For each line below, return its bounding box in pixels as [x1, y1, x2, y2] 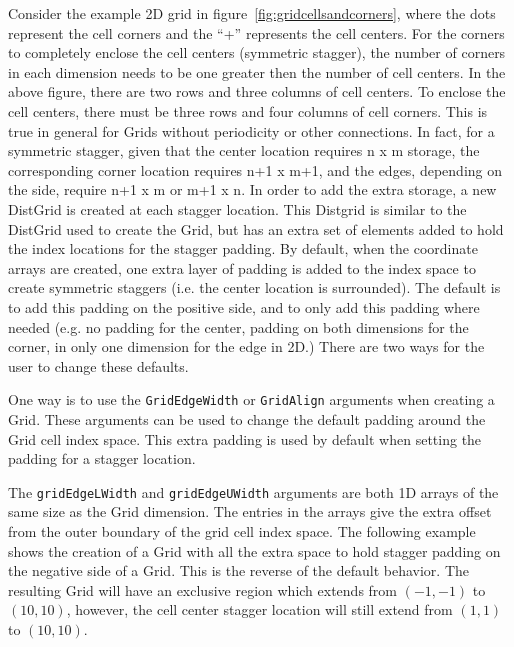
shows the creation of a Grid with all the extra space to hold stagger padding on [8, 540, 501, 561]
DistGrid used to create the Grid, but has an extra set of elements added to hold [8, 218, 504, 239]
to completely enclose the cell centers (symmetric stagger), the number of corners [8, 42, 506, 63]
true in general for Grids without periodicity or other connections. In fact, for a [8, 120, 495, 141]
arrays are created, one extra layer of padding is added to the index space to [8, 257, 476, 278]
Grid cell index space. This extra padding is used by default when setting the [8, 428, 482, 449]
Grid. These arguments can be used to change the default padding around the [8, 408, 486, 429]
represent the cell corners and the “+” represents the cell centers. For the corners [8, 22, 505, 43]
